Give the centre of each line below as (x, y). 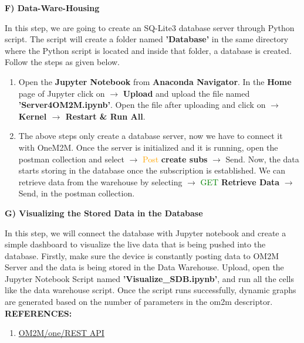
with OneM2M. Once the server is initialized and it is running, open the (148, 147)
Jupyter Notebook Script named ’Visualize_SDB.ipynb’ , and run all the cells (149, 278)
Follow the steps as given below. (63, 62)
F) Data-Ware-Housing (52, 8)
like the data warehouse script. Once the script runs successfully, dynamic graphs (151, 290)
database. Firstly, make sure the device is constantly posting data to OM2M (142, 255)
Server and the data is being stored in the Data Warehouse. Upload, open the (144, 267)
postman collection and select (71, 159)
